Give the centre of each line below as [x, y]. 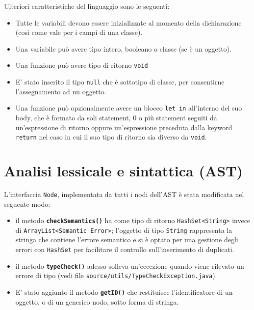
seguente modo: [27, 204]
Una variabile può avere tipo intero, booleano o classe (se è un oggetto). [123, 48]
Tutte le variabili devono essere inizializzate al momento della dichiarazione [128, 22]
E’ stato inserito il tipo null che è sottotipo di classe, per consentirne [120, 82]
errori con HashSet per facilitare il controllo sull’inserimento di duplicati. [125, 249]
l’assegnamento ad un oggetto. [61, 91]
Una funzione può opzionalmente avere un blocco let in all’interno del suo [129, 108]
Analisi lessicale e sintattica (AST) [124, 170]
